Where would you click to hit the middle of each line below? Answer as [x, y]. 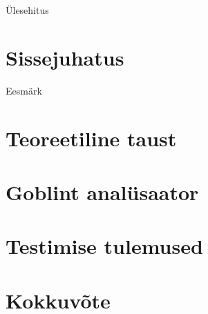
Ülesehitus [27, 10]
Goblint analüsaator [102, 192]
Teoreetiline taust [91, 138]
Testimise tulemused [104, 246]
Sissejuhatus [65, 57]
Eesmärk [24, 90]
